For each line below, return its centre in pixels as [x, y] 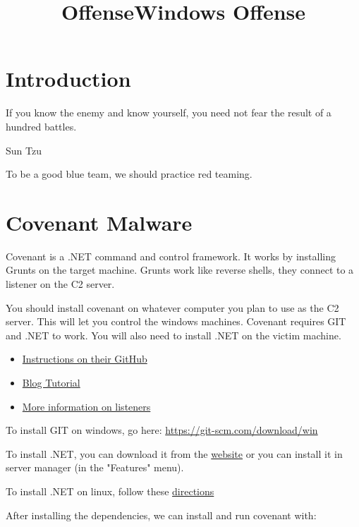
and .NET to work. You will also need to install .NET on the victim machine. [174, 335]
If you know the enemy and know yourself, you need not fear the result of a [169, 113]
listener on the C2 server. [60, 284]
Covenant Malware [99, 222]
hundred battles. [41, 126]
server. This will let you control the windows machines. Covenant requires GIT [176, 321]
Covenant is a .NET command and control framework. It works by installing [171, 256]
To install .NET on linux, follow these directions [110, 491]
